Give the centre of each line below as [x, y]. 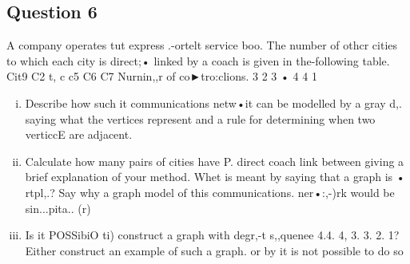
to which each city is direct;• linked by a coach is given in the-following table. [198, 60]
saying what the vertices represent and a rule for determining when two [200, 118]
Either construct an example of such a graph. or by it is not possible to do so [214, 250]
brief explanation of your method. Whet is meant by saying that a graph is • [215, 177]
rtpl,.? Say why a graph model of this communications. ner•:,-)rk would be [210, 192]
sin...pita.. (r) [58, 208]
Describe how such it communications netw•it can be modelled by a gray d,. [213, 102]
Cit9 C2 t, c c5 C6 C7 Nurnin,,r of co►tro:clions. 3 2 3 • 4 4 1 [162, 76]
